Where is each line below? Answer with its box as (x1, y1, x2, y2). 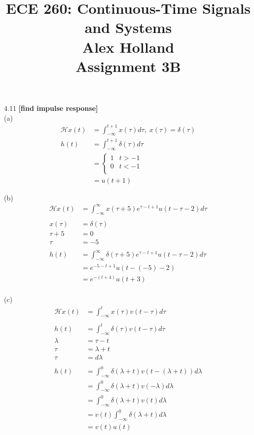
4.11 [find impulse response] (4, 102, 98, 113)
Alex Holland (82, 36, 175, 57)
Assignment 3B (75, 56, 181, 76)
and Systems (84, 17, 172, 37)
